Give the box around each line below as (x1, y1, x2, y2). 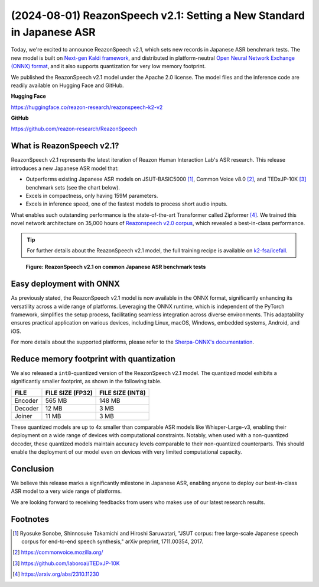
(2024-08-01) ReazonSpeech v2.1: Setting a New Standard (11, 9, 305, 22)
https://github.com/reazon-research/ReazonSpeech (11, 125, 138, 133)
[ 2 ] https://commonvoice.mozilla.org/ (12, 548, 103, 556)
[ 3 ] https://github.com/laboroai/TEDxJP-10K (12, 560, 121, 567)
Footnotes (11, 514, 50, 524)
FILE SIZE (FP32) (45, 389, 93, 397)
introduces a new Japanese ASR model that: (11, 165, 119, 172)
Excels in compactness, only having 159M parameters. (25, 192, 158, 199)
